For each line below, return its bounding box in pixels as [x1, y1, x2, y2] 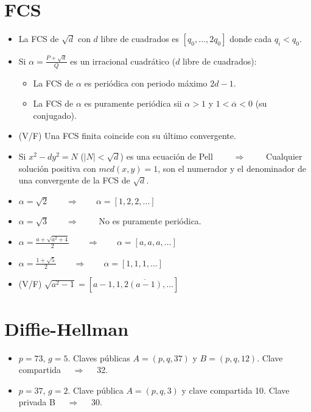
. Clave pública [68, 383, 124, 396]
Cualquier [265, 150, 302, 163]
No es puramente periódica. [99, 214, 201, 227]
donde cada [229, 32, 272, 45]
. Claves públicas [68, 351, 130, 364]
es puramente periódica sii [84, 97, 182, 110]
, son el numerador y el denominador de [158, 162, 306, 174]
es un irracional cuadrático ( [70, 54, 176, 67]
